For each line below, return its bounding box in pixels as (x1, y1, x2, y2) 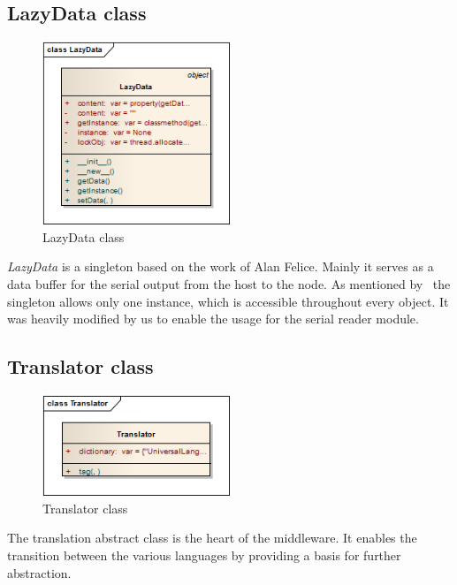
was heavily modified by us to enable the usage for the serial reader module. (7, 309, 419, 328)
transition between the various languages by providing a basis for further (7, 546, 401, 565)
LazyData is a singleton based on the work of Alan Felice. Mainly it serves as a (7, 257, 434, 276)
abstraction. (7, 563, 72, 581)
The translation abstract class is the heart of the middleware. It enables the (7, 528, 417, 547)
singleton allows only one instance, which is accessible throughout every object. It (7, 292, 449, 310)
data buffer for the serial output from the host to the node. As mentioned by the (7, 274, 451, 292)
